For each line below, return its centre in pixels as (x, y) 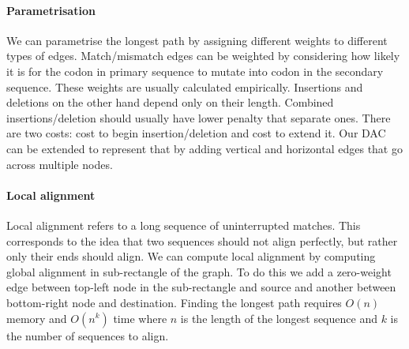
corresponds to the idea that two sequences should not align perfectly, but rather (202, 240)
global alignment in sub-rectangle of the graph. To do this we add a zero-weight (199, 271)
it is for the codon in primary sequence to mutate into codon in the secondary (195, 71)
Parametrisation (51, 10)
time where (140, 318)
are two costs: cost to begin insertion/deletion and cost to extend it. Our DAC (196, 133)
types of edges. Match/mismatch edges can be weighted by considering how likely (203, 56)
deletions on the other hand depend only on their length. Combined (170, 102)
